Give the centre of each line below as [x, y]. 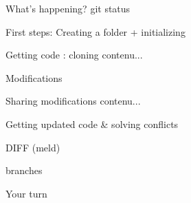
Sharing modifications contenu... [73, 101]
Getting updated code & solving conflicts [92, 124]
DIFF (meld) [33, 147]
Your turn [26, 193]
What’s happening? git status [68, 8]
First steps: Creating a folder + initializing [95, 31]
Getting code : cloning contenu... [74, 55]
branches [24, 170]
